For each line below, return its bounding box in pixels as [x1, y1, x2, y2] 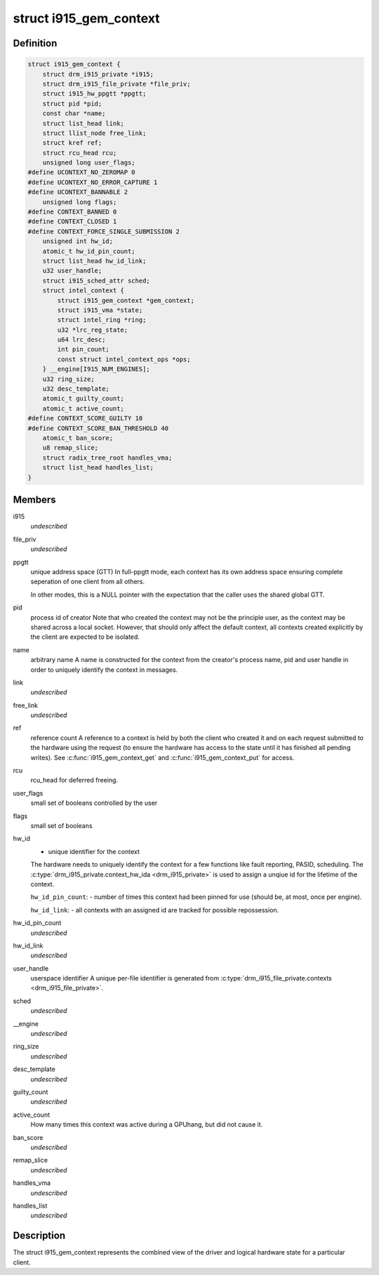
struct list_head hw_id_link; [42, 257, 147, 265]
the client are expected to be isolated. [30, 633, 140, 641]
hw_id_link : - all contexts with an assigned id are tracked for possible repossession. [30, 905, 279, 914]
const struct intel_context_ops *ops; [57, 355, 191, 363]
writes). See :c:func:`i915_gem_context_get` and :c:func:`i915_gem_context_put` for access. [30, 753, 295, 762]
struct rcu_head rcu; [42, 148, 117, 157]
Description [13, 1230, 66, 1242]
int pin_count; [57, 345, 110, 354]
